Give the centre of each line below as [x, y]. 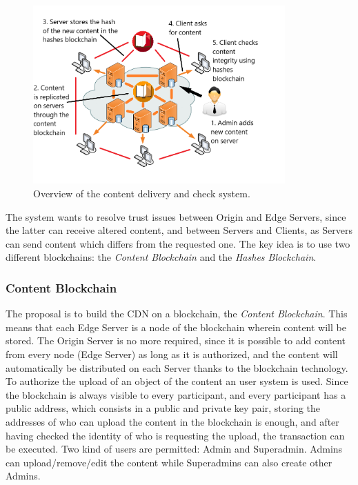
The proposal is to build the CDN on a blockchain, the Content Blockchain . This [177, 314]
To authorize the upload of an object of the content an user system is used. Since [177, 381]
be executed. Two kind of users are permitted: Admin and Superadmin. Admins [174, 449]
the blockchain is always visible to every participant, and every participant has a [176, 394]
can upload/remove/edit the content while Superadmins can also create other [169, 462]
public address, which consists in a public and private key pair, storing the [163, 408]
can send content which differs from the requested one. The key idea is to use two [178, 243]
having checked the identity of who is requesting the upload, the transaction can [175, 435]
